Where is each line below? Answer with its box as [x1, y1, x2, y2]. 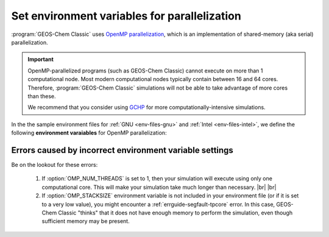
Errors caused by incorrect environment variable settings [11, 145, 234, 155]
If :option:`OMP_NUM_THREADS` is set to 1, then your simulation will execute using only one [41, 175, 272, 182]
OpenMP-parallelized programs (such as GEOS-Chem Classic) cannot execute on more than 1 [27, 67, 263, 74]
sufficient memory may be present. [41, 218, 130, 225]
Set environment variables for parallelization [11, 9, 242, 23]
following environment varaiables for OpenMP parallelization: [11, 129, 167, 136]
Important [27, 55, 54, 63]
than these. [27, 92, 56, 100]
